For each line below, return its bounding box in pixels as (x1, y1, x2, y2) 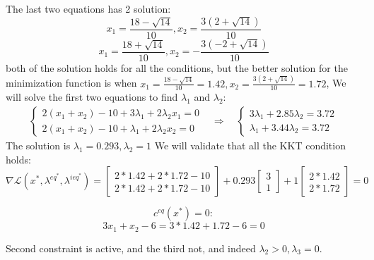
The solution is (6, 138, 71, 153)
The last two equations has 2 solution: (6, 1, 171, 16)
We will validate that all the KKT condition (154, 138, 346, 153)
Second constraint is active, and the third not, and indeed (6, 240, 256, 255)
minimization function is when (6, 75, 137, 90)
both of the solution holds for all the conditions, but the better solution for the (6, 60, 348, 75)
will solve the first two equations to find (6, 89, 178, 104)
